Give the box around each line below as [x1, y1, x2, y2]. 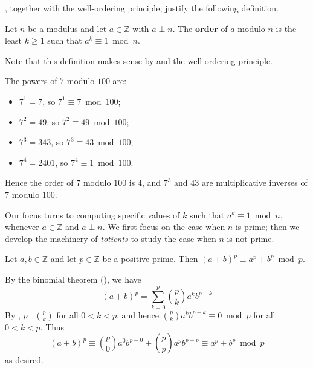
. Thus [40, 320, 65, 333]
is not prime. [227, 232, 274, 245]
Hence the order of [5, 176, 74, 189]
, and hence [117, 308, 160, 321]
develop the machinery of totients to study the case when [5, 232, 216, 245]
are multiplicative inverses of [201, 176, 308, 189]
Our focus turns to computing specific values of [5, 208, 180, 221]
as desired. [5, 353, 44, 366]
